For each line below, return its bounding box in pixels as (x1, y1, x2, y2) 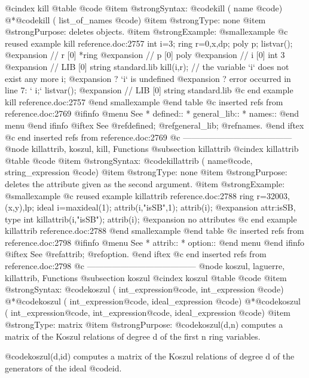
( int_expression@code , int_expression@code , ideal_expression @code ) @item (5, 306, 290, 319)
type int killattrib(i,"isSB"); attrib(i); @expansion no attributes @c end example (5, 212, 297, 225)
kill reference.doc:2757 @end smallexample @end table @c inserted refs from (5, 95, 283, 108)
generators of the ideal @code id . (5, 361, 122, 374)
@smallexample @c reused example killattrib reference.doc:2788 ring (5, 189, 254, 202)
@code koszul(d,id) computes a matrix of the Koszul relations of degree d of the (5, 350, 295, 362)
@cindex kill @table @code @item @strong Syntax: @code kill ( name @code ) (5, 2, 283, 14)
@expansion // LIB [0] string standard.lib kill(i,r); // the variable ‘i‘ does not (5, 60, 289, 72)
